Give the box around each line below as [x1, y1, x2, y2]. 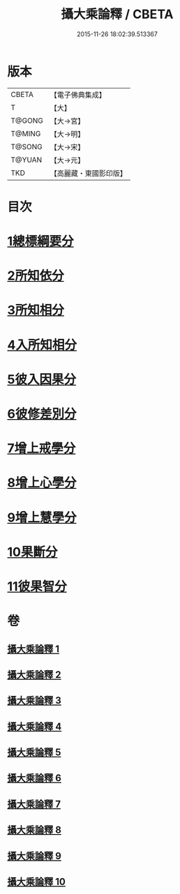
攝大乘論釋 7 [7, 798, 61, 810]
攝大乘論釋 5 [7, 747, 61, 759]
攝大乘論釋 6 [7, 772, 61, 785]
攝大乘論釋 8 [7, 824, 61, 836]
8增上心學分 [7, 475, 77, 491]
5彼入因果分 [7, 371, 77, 387]
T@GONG [10, 116, 43, 126]
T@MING [10, 128, 41, 138]
